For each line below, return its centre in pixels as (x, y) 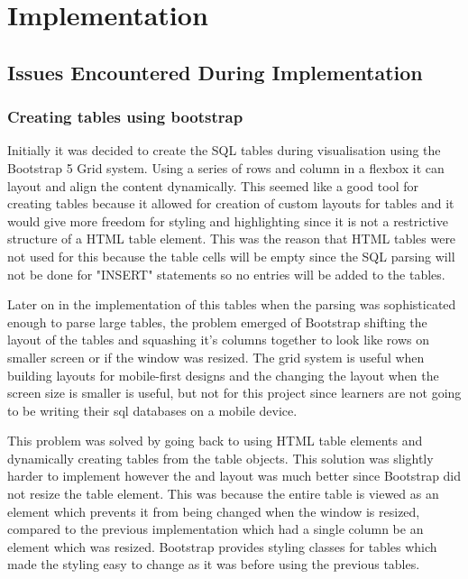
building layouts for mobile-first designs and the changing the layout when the (223, 375)
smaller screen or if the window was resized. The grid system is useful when (216, 357)
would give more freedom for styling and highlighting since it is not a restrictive (228, 221)
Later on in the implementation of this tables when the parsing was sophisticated (232, 304)
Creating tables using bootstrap (125, 117)
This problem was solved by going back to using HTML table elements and (215, 441)
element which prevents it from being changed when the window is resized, (214, 511)
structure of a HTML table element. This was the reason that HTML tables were (232, 239)
